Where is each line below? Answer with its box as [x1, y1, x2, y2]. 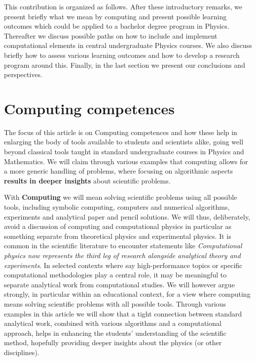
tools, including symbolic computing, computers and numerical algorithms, [4, 202, 230, 212]
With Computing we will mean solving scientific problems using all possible [4, 192, 237, 202]
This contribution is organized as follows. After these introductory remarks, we [4, 1, 242, 11]
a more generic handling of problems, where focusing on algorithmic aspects [4, 166, 233, 176]
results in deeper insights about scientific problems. [4, 175, 171, 185]
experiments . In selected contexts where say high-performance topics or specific [4, 260, 243, 270]
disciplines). [4, 347, 39, 357]
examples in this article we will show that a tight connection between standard [4, 308, 242, 318]
